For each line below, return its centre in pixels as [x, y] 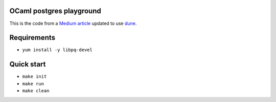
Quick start [28, 64]
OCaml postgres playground [55, 11]
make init [34, 77]
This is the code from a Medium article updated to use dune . [73, 23]
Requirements [32, 38]
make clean [36, 91]
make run [33, 83]
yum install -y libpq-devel [57, 50]
